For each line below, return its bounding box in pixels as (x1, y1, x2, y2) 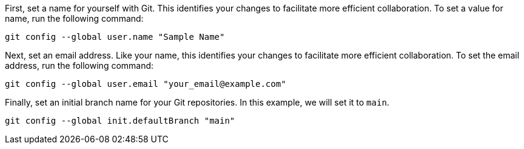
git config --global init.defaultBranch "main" (5, 116, 235, 125)
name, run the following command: (5, 13, 144, 24)
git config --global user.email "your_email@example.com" (5, 79, 286, 89)
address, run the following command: (5, 60, 154, 71)
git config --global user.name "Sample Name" (5, 32, 225, 42)
